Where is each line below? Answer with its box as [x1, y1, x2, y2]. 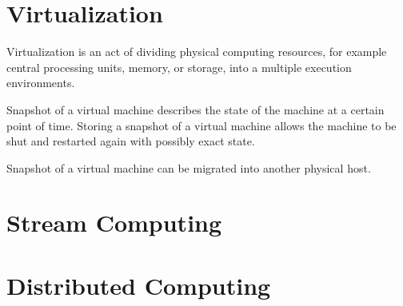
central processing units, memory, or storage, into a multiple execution [6, 58, 352, 75]
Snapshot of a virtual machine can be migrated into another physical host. [6, 159, 371, 176]
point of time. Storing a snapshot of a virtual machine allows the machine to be [6, 117, 397, 133]
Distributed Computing [6, 268, 271, 301]
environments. [6, 74, 75, 91]
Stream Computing [6, 206, 222, 239]
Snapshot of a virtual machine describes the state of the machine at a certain [6, 101, 385, 117]
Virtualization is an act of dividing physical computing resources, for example [6, 43, 387, 60]
